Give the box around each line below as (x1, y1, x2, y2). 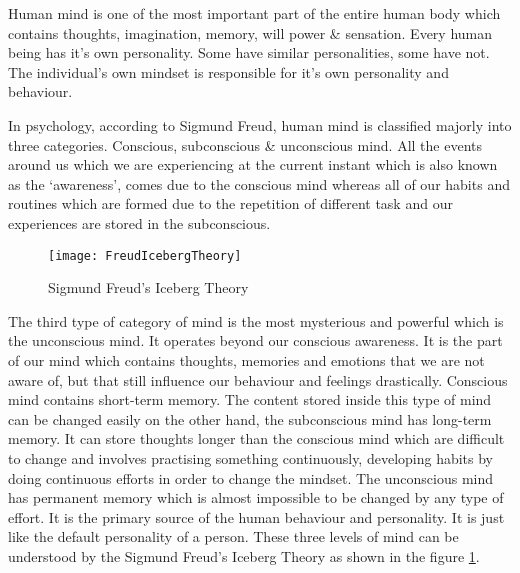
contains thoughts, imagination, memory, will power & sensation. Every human (8, 22, 493, 43)
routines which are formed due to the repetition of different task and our (8, 193, 453, 214)
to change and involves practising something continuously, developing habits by (8, 447, 494, 468)
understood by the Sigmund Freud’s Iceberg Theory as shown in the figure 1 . (8, 545, 480, 566)
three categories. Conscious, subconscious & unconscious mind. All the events (8, 134, 483, 155)
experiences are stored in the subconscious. (8, 212, 271, 233)
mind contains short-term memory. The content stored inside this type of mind (8, 389, 492, 410)
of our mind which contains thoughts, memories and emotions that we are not (8, 349, 485, 370)
